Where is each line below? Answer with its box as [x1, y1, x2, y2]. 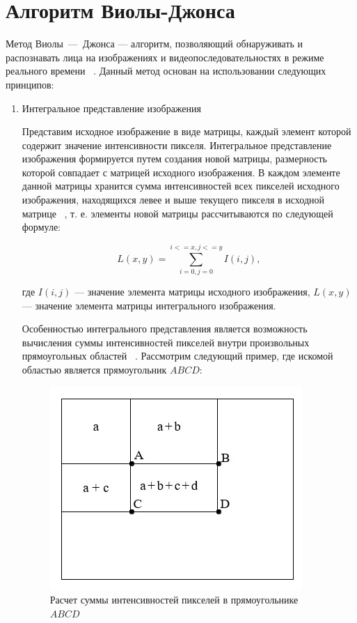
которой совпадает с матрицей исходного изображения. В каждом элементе [22, 164, 340, 179]
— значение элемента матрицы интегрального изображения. [22, 298, 276, 312]
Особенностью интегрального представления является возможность [22, 321, 308, 336]
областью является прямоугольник [22, 362, 167, 376]
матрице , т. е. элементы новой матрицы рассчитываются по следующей [22, 206, 333, 220]
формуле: [22, 220, 61, 234]
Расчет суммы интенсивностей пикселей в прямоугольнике [49, 592, 299, 607]
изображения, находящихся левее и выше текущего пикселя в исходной [22, 192, 324, 207]
